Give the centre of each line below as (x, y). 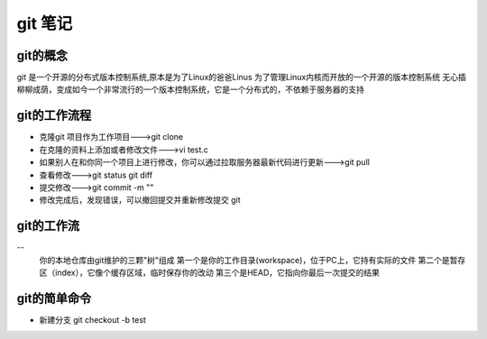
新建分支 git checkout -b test (92, 319)
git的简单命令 (54, 298)
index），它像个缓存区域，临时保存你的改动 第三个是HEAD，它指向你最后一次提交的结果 (217, 272)
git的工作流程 (54, 116)
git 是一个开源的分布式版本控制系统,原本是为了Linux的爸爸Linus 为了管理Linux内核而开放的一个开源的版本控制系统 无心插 (241, 78)
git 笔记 (45, 23)
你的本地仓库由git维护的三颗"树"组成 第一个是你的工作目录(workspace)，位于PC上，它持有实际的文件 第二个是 (244, 260)
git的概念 (42, 55)
